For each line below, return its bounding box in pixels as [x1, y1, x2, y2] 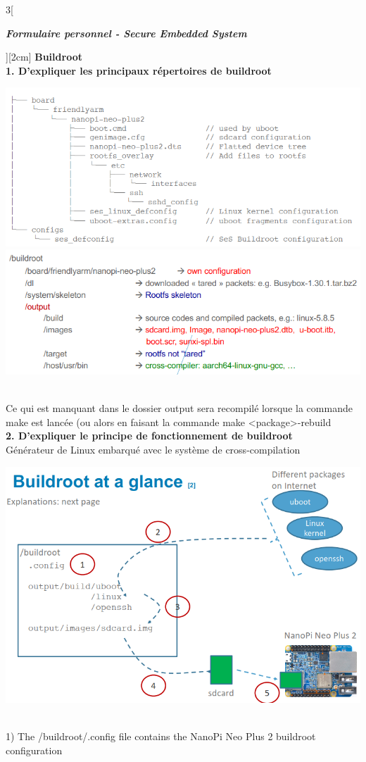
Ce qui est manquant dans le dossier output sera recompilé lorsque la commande [6, 401, 353, 416]
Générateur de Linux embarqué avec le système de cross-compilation [6, 442, 301, 457]
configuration [6, 742, 63, 757]
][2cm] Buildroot [6, 49, 82, 64]
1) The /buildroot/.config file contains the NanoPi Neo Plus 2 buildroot [6, 728, 316, 743]
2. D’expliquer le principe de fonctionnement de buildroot [6, 428, 293, 443]
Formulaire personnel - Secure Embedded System [6, 25, 247, 40]
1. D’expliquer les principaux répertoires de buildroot [6, 63, 272, 77]
